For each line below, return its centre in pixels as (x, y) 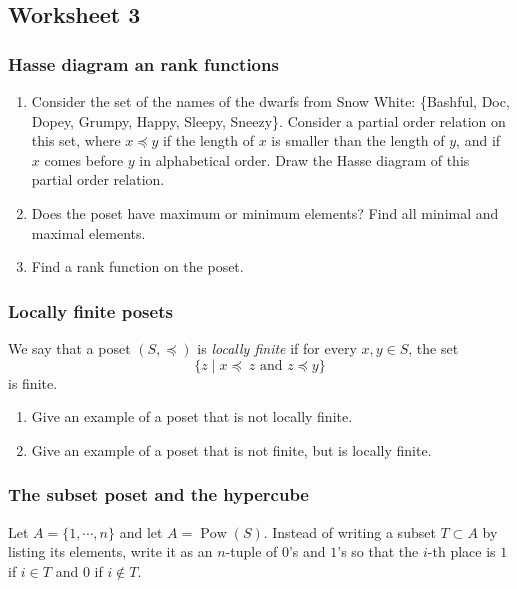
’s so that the (378, 551)
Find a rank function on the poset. (137, 266)
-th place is (461, 551)
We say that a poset (69, 347)
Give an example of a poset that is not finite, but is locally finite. (231, 449)
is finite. (33, 382)
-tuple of (251, 551)
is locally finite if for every (277, 347)
